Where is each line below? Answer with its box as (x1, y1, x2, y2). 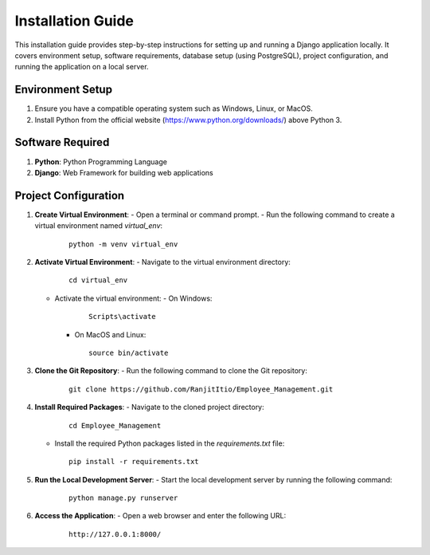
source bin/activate (88, 348, 169, 357)
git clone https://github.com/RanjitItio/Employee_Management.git (68, 384, 334, 394)
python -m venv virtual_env (68, 239, 178, 249)
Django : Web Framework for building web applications (34, 167, 214, 177)
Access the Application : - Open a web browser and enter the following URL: (34, 511, 287, 521)
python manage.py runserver (68, 494, 178, 502)
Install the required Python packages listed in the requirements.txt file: (54, 439, 285, 448)
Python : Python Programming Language (34, 156, 167, 167)
